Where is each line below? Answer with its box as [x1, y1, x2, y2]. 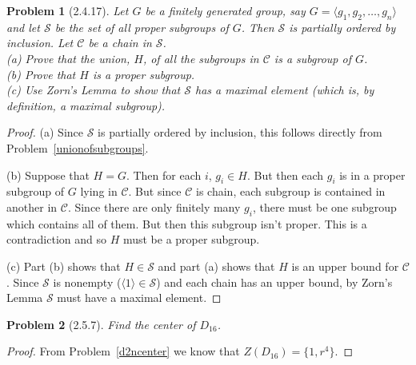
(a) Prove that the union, [6, 50, 130, 66]
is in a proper [339, 166, 406, 183]
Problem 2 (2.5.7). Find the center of [6, 315, 196, 332]
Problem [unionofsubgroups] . [6, 139, 149, 156]
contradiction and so [6, 231, 106, 248]
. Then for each [126, 166, 202, 183]
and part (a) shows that [158, 257, 275, 274]
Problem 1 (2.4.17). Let [6, 2, 129, 18]
